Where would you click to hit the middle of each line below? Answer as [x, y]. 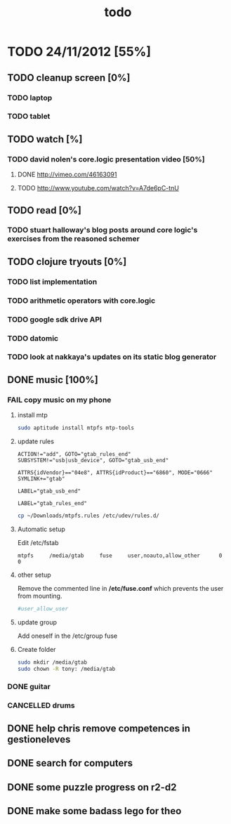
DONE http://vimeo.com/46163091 [67, 175]
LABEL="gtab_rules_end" [52, 503]
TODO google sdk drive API [54, 319]
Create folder [37, 649]
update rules [36, 441]
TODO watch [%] [45, 139]
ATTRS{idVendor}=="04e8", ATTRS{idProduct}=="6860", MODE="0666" [115, 472]
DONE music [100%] [53, 380]
